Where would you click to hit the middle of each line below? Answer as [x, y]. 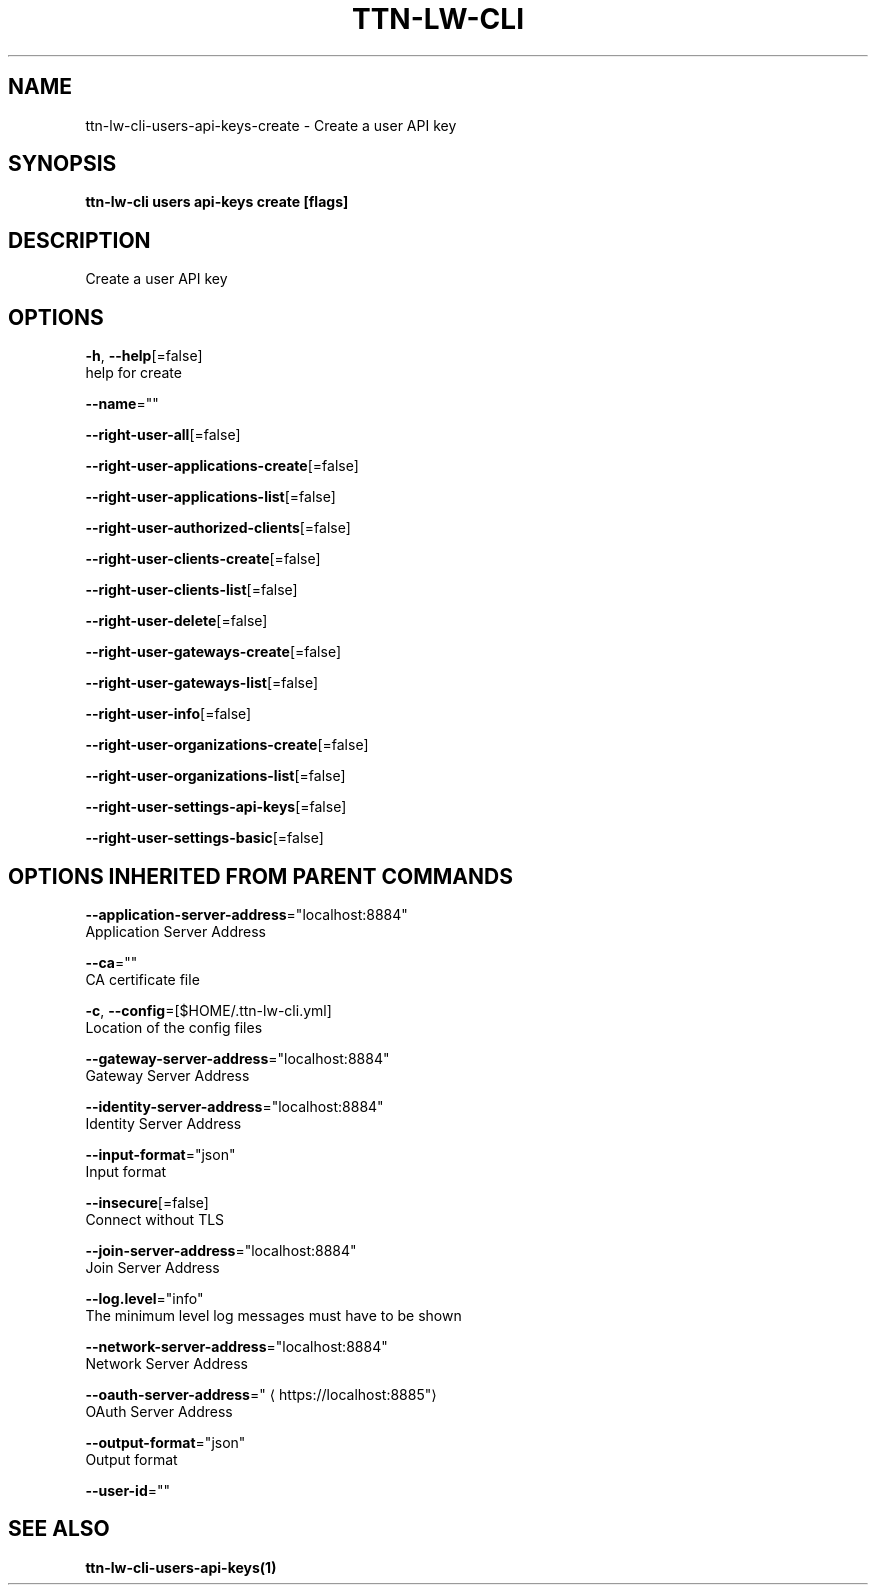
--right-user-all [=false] [163, 435]
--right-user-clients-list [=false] [191, 590]
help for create [133, 373]
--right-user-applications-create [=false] [222, 466]
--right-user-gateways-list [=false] [202, 683]
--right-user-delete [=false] [176, 621]
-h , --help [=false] [144, 356]
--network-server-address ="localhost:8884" [236, 1346]
